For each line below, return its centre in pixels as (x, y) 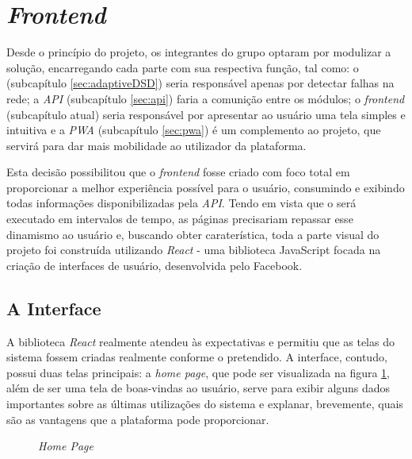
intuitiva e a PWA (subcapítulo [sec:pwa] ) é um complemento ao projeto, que (194, 130)
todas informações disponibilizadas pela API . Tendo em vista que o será (181, 203)
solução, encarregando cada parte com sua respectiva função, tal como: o (183, 67)
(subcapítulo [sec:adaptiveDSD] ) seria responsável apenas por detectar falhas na (200, 83)
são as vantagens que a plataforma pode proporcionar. (138, 419)
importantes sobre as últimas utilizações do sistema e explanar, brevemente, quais (205, 404)
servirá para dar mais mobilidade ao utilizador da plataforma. (156, 145)
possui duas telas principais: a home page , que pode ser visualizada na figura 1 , (198, 372)
